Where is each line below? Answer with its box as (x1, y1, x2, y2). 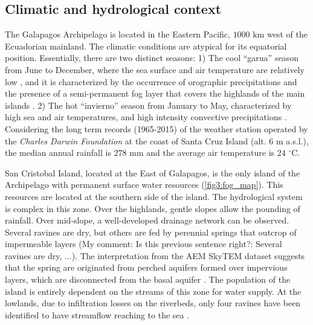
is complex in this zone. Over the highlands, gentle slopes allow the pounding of (5, 202, 300, 214)
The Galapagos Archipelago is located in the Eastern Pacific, (5, 28, 230, 40)
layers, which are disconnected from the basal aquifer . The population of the (5, 273, 291, 286)
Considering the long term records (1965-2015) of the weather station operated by (5, 122, 308, 135)
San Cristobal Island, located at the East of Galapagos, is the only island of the (5, 166, 300, 179)
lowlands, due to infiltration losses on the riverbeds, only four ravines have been (5, 297, 301, 309)
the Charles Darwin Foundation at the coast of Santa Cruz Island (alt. (5, 134, 266, 147)
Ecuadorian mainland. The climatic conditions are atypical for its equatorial (5, 39, 287, 52)
